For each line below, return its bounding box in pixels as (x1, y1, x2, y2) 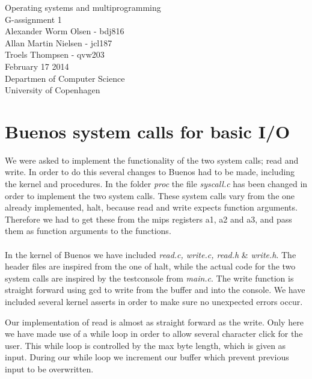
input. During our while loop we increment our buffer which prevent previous (5, 351, 289, 363)
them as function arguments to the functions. (5, 224, 171, 237)
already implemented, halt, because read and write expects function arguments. (5, 201, 298, 214)
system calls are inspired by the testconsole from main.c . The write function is (5, 271, 294, 284)
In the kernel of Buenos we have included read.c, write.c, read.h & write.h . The (5, 248, 296, 260)
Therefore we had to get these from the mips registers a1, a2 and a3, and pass (5, 212, 292, 225)
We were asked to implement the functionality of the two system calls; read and (5, 153, 299, 166)
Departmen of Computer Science (5, 72, 125, 84)
